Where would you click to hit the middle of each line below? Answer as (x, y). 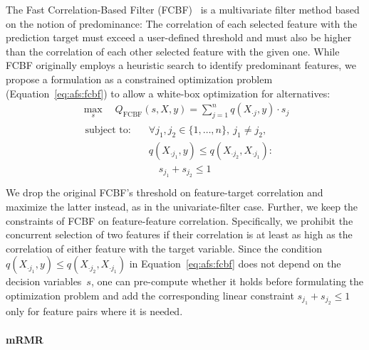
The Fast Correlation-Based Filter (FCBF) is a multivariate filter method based (183, 9)
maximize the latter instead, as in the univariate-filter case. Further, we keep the (182, 206)
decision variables (44, 281)
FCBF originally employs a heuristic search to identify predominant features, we (181, 65)
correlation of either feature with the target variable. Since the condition (164, 248)
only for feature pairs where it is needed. (94, 311)
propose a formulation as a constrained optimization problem (139, 79)
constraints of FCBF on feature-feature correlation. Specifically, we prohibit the (180, 220)
